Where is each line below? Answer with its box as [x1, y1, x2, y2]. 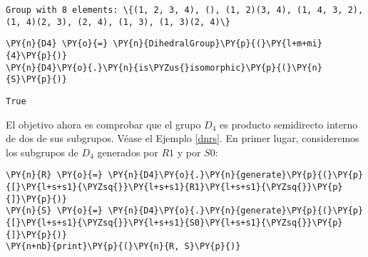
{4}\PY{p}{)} [6, 50, 67, 61]
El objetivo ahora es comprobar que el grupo [6, 116, 201, 131]
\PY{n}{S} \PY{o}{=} [6, 206, 103, 216]
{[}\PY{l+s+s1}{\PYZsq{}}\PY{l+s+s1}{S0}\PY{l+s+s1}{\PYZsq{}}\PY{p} [6, 218, 343, 228]
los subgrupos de [6, 144, 78, 159]
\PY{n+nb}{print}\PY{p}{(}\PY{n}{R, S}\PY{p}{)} [6, 241, 241, 252]
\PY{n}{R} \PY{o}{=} [6, 170, 103, 181]
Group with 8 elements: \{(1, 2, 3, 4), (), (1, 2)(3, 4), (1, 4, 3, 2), [6, 5, 364, 15]
